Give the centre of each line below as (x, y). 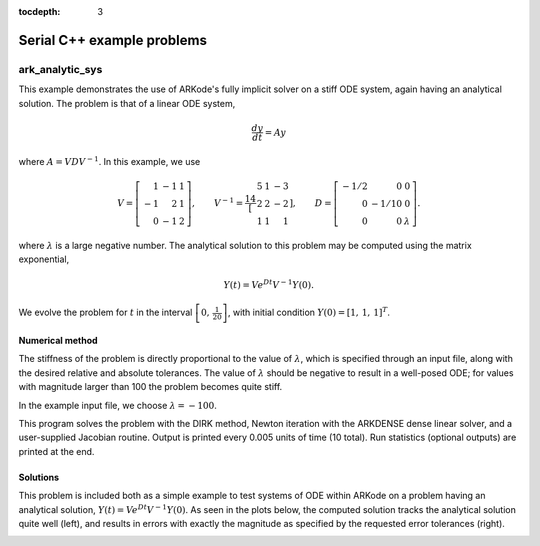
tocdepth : (39, 11)
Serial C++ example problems (112, 40)
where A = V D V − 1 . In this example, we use (109, 160)
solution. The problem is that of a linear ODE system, (127, 103)
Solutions (39, 477)
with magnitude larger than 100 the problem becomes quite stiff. (150, 387)
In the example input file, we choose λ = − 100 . (117, 405)
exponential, (44, 259)
